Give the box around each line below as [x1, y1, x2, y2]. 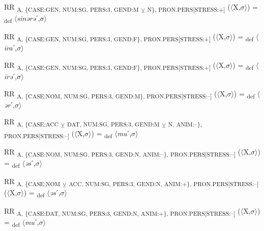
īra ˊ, [4, 42, 17, 53]
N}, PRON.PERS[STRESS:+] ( [147, 2, 230, 13]
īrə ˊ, [4, 71, 17, 82]
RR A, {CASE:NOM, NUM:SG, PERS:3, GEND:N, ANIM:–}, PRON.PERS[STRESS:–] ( [4, 146, 241, 158]
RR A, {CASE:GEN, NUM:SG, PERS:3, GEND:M [4, 2, 139, 13]
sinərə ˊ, [17, 13, 40, 23]
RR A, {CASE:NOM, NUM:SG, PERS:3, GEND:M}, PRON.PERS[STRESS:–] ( [4, 88, 217, 100]
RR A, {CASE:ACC [4, 116, 59, 129]
